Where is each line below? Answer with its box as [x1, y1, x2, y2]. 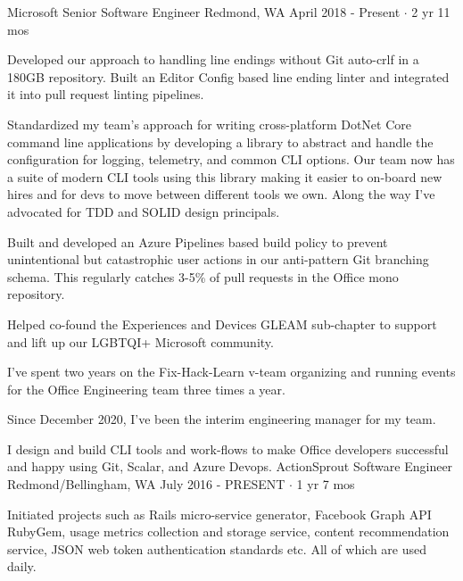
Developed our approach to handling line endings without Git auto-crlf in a [7, 50, 419, 69]
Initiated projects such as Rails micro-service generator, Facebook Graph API [7, 504, 432, 523]
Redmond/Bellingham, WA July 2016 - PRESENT [7, 475, 285, 494]
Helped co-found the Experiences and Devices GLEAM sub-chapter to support [7, 314, 437, 333]
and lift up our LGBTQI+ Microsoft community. [7, 332, 274, 351]
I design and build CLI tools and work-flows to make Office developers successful [7, 439, 449, 458]
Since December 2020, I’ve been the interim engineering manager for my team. [7, 410, 436, 428]
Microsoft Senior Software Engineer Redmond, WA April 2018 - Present [7, 3, 401, 21]
